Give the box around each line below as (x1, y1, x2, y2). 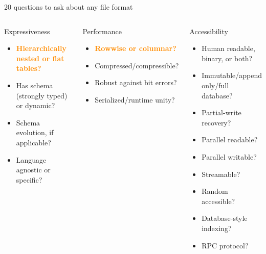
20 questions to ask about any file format (4, 2, 133, 12)
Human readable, (202, 43, 255, 54)
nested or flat (16, 53, 64, 63)
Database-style (202, 213, 248, 223)
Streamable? (202, 168, 240, 179)
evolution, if (16, 127, 54, 138)
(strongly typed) (16, 90, 68, 100)
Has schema (16, 80, 53, 90)
